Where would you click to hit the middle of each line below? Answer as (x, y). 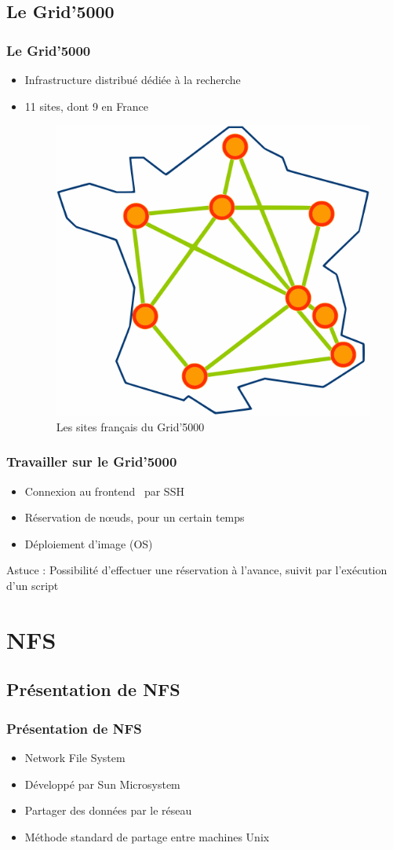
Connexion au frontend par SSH (104, 491)
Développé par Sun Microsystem (102, 784)
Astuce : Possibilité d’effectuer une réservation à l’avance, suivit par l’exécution (197, 570)
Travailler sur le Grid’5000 (92, 462)
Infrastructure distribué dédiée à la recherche (133, 79)
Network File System (75, 758)
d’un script (33, 586)
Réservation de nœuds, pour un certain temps (135, 517)
